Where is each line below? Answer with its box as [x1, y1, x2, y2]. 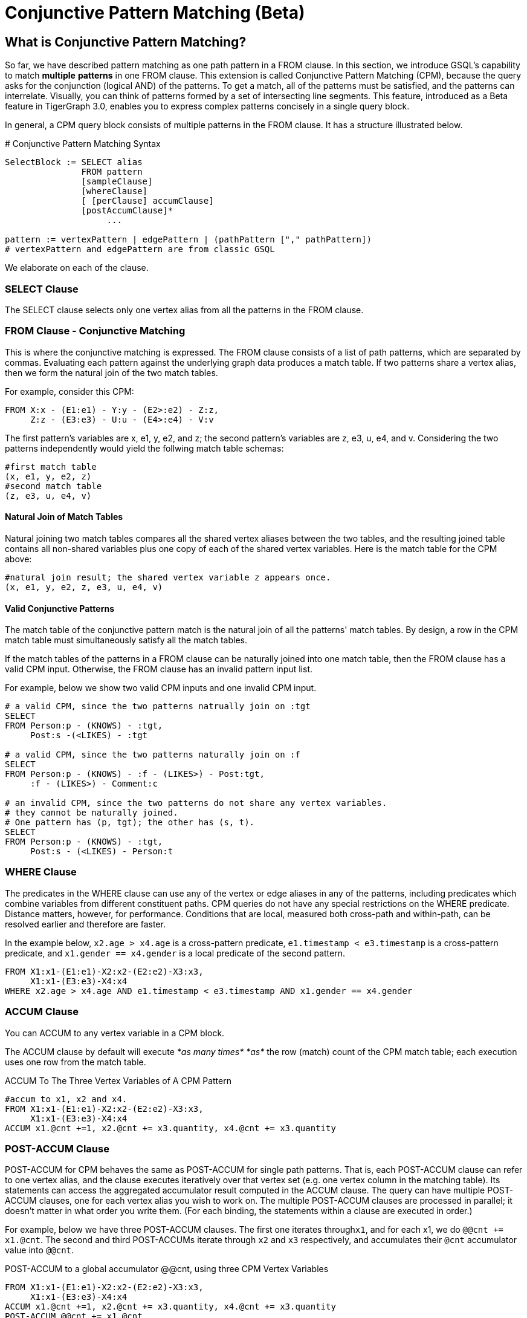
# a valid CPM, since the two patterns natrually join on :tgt [5, 701, 311, 712]
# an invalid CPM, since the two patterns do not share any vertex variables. [5, 798, 387, 808]
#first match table [5, 461, 97, 472]
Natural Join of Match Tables [5, 511, 123, 522]
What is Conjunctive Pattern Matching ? [5, 34, 247, 50]
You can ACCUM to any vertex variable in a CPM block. [5, 1027, 225, 1038]
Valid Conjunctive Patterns [5, 603, 115, 614]
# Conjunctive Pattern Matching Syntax [5, 138, 161, 149]
